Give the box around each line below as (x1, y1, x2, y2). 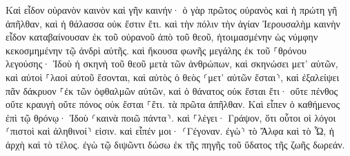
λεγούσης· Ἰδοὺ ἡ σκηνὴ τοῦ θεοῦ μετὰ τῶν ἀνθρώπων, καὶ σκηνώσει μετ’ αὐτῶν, (6, 56, 338, 71)
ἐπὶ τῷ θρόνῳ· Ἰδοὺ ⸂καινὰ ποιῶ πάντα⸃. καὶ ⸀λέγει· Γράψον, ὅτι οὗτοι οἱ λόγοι (6, 110, 336, 124)
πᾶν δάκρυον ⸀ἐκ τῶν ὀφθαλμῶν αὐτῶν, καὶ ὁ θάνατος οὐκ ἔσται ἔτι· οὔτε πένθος (6, 83, 338, 98)
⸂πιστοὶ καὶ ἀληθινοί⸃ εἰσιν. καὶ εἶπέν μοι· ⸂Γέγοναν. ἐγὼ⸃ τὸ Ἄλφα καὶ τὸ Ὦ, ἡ (6, 124, 335, 138)
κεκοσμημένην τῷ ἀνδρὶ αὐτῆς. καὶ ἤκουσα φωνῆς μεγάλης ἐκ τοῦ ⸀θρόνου (6, 43, 307, 57)
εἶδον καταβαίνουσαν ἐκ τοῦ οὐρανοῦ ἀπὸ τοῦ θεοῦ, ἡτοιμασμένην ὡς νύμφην (6, 30, 318, 44)
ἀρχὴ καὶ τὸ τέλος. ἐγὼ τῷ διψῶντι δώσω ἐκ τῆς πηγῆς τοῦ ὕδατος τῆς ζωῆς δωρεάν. (6, 137, 345, 151)
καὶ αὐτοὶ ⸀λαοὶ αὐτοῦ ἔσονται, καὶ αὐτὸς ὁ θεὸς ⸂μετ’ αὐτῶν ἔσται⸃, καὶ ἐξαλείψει (6, 69, 340, 84)
